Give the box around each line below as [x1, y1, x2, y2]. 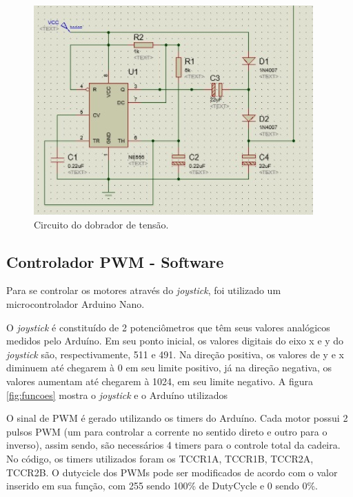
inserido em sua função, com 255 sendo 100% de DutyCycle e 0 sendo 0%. [6, 478, 318, 493]
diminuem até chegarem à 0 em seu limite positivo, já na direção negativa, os [6, 360, 332, 375]
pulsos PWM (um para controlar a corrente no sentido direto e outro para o [6, 424, 327, 438]
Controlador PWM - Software [6, 251, 224, 272]
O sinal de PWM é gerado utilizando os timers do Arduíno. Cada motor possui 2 [6, 411, 348, 425]
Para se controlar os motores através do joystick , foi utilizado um [6, 283, 281, 298]
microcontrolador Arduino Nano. [6, 296, 145, 311]
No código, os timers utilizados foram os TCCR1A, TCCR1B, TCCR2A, [6, 451, 314, 465]
